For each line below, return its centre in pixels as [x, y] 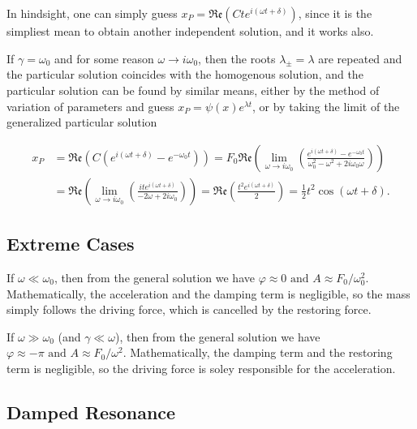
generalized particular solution [82, 122]
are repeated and [360, 58]
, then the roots [237, 58]
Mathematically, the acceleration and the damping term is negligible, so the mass [208, 293]
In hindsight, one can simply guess [92, 13]
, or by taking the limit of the [326, 106]
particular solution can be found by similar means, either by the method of [193, 90]
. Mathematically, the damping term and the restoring [258, 352]
